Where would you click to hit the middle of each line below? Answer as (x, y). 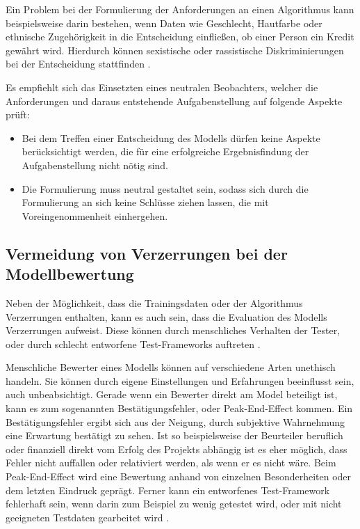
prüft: (18, 115)
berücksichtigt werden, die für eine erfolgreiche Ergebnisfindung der (165, 151)
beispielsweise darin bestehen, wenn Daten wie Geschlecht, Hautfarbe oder (164, 23)
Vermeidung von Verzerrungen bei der (147, 253)
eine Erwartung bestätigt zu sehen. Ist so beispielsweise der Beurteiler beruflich (174, 435)
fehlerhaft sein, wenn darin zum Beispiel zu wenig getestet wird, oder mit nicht (174, 504)
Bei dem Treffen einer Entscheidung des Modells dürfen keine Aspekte (171, 137)
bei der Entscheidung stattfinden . (78, 64)
